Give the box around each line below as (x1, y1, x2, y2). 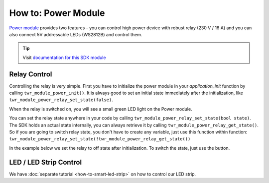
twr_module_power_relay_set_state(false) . (9, 97, 113, 103)
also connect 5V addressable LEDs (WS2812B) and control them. (9, 31, 142, 37)
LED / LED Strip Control (9, 158, 82, 166)
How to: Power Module (9, 7, 105, 18)
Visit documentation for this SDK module (22, 55, 106, 61)
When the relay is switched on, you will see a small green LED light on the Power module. (9, 106, 192, 112)
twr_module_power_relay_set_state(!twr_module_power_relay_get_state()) (9, 136, 191, 142)
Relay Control (9, 70, 52, 78)
